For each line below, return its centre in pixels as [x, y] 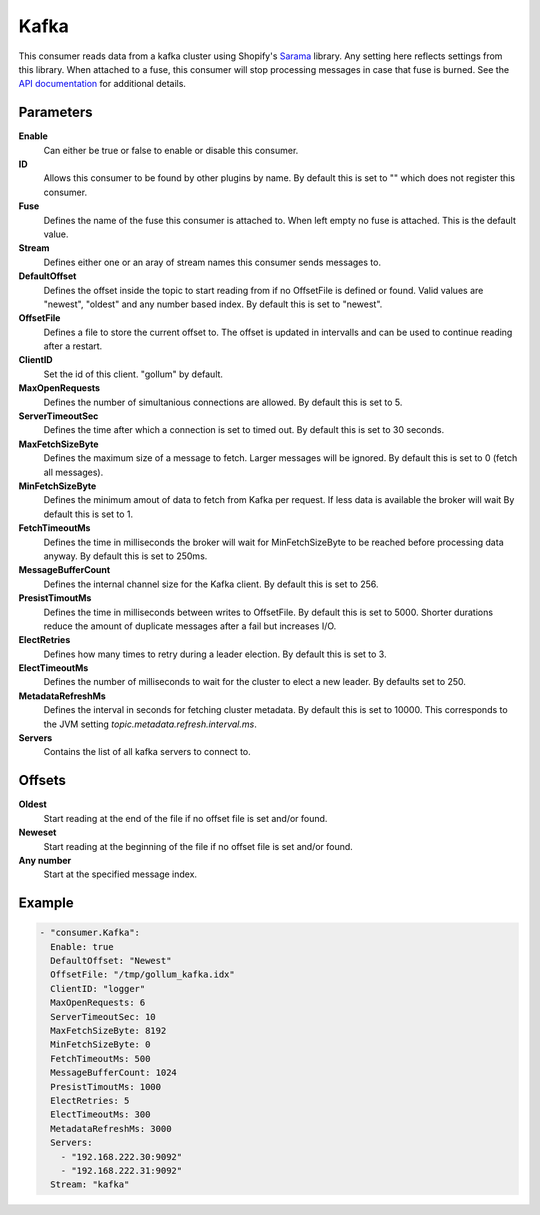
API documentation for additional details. [102, 84]
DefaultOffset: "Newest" [111, 961]
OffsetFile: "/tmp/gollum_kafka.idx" [142, 974]
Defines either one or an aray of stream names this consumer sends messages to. [212, 262]
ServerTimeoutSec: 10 [103, 1016]
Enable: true [82, 946]
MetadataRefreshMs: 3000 [111, 1128]
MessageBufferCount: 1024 [113, 1073]
